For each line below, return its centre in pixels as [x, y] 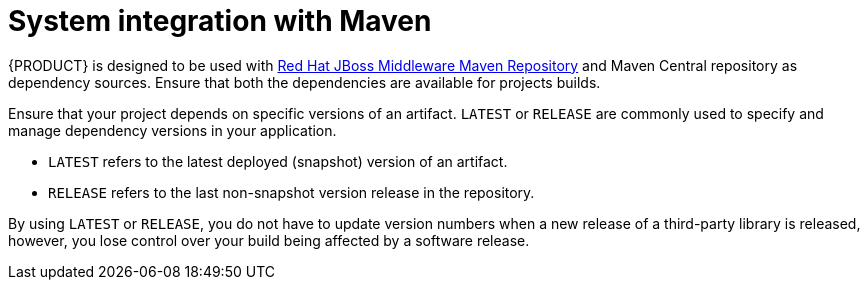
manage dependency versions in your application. [172, 130]
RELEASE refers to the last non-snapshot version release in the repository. [291, 192]
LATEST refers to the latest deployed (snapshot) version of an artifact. [278, 161]
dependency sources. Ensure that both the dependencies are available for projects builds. [304, 82]
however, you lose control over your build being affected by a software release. [269, 240]
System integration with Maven [220, 21]
